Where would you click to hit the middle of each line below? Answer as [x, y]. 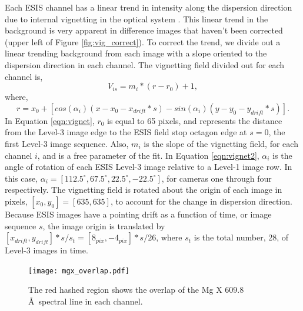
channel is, [24, 76]
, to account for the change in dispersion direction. [202, 201]
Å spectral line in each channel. [86, 301]
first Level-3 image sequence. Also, [67, 143]
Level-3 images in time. [46, 250]
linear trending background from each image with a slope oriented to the [136, 53]
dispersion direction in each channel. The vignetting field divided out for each [145, 64]
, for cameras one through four [217, 178]
